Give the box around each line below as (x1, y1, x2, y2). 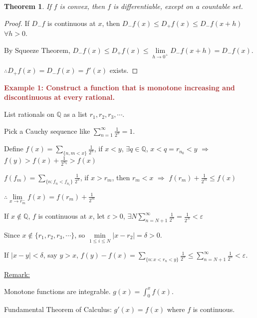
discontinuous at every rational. (4, 92, 115, 102)
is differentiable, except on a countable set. (113, 1, 243, 11)
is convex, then (59, 1, 105, 11)
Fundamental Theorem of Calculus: (4, 304, 112, 315)
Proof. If (4, 17, 29, 28)
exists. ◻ (109, 65, 138, 75)
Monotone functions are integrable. (4, 286, 111, 296)
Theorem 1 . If (4, 1, 51, 11)
